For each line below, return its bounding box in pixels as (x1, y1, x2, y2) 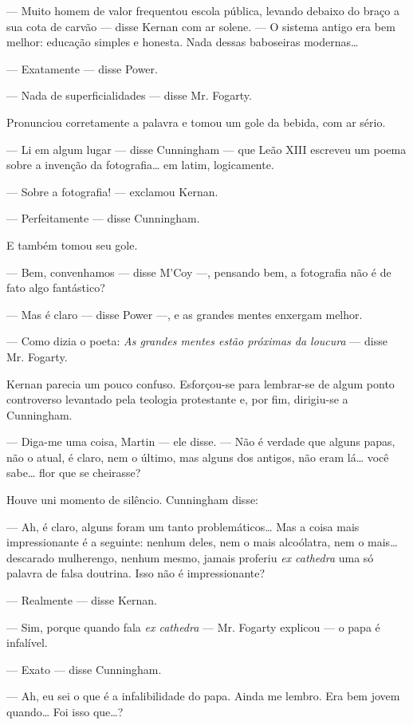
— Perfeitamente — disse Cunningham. (6, 210, 200, 227)
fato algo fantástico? (6, 279, 105, 296)
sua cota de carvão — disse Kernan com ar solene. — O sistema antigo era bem (6, 18, 395, 34)
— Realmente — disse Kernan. (6, 592, 157, 609)
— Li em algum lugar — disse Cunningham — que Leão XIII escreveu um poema (6, 140, 407, 157)
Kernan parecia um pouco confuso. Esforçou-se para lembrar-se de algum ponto (6, 375, 395, 392)
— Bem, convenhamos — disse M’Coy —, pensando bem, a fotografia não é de (6, 263, 391, 280)
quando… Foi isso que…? (6, 703, 124, 719)
